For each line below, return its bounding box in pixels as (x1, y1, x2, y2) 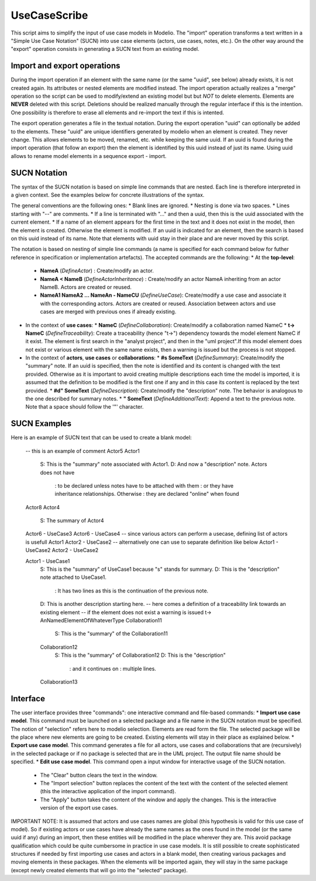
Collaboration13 (40, 678, 78, 685)
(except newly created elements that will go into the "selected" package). (11, 866, 188, 873)
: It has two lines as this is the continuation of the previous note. (54, 587, 209, 594)
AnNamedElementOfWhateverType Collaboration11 (40, 616, 162, 623)
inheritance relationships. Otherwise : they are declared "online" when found (54, 491, 239, 498)
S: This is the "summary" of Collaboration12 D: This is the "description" (54, 652, 226, 659)
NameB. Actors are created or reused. (40, 283, 132, 290)
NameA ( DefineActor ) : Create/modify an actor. (40, 267, 154, 275)
